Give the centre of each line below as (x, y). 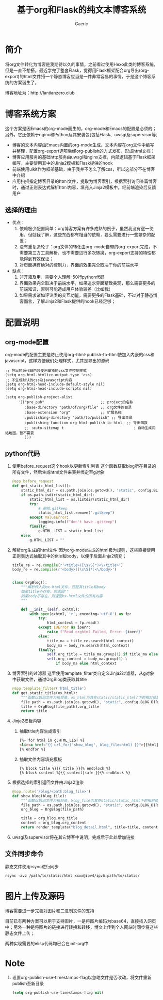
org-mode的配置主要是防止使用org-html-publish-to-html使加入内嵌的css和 (80, 355)
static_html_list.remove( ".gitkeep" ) (76, 513)
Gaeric (81, 24)
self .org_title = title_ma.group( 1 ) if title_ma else (102, 654)
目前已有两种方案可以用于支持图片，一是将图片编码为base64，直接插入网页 (81, 921)
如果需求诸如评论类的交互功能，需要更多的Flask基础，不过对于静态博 (88, 295)
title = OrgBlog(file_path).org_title (60, 706)
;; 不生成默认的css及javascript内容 (39, 380)
